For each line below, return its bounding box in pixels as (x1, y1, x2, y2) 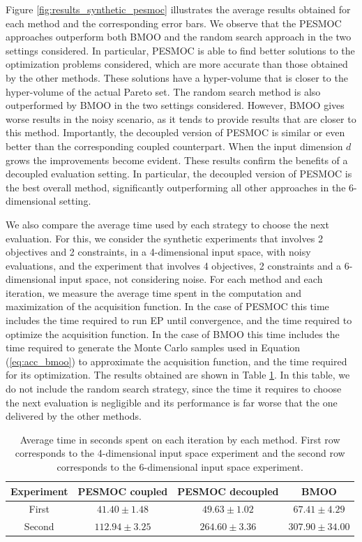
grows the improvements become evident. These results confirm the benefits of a (6, 152, 348, 167)
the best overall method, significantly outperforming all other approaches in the (6, 180, 346, 194)
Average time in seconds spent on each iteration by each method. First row (20, 432, 340, 446)
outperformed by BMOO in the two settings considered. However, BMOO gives (6, 98, 345, 112)
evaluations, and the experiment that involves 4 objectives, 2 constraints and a (6, 258, 342, 272)
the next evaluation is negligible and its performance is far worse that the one (6, 395, 338, 409)
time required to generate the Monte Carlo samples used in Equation (6, 340, 301, 355)
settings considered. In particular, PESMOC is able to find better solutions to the (6, 43, 355, 57)
